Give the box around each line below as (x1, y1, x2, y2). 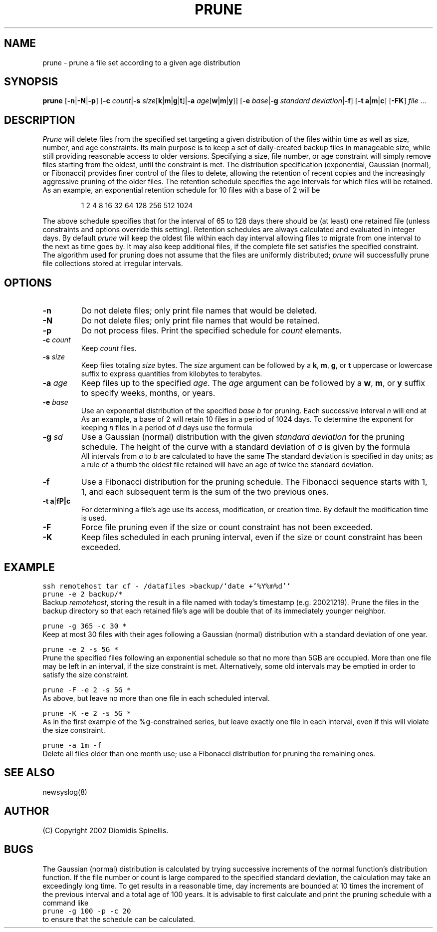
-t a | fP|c (42, 497, 71, 506)
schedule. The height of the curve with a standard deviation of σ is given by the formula (81, 442, 411, 452)
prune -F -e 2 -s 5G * (42, 685, 131, 694)
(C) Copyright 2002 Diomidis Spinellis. (42, 826, 169, 835)
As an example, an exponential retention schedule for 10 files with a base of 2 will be (42, 186, 320, 195)
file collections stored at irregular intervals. (42, 259, 183, 268)
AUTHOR (4, 805, 49, 818)
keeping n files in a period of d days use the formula (81, 423, 252, 432)
